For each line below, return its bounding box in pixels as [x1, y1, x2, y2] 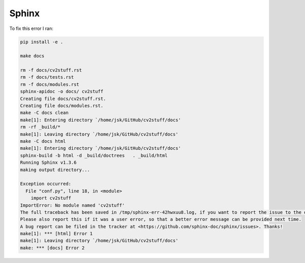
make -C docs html [20, 139, 66, 144]
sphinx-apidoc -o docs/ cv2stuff [20, 89, 104, 94]
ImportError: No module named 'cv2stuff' [20, 202, 125, 208]
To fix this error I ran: [9, 25, 53, 31]
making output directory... [20, 167, 90, 173]
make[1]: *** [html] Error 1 [20, 231, 93, 237]
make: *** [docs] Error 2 [20, 245, 85, 251]
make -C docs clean [20, 110, 69, 116]
